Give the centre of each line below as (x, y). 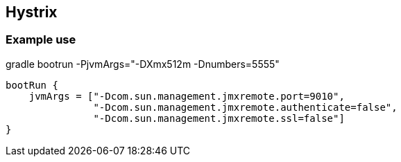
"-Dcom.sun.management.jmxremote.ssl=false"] (219, 118)
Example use (41, 40)
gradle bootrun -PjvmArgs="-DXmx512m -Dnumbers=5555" (143, 64)
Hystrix (32, 12)
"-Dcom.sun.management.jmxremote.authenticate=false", (245, 107)
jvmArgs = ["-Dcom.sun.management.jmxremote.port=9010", (187, 96)
